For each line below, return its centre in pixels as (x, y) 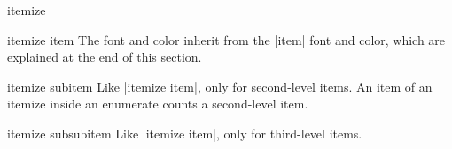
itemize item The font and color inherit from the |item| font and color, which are (226, 39)
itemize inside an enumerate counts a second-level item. (158, 104)
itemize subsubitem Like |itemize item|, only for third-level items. (185, 133)
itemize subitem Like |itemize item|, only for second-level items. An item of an (220, 86)
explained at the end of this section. (105, 57)
